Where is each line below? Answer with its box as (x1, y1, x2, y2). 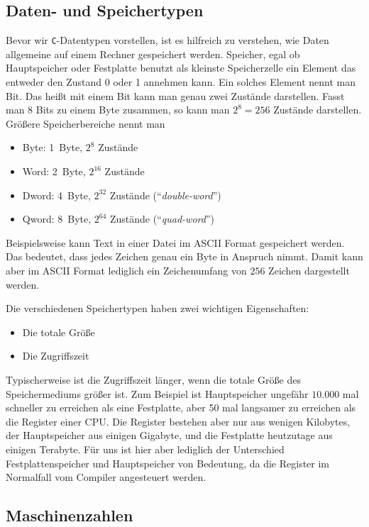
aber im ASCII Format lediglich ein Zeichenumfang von (6, 262, 247, 277)
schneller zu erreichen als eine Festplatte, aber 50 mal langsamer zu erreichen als (6, 400, 356, 415)
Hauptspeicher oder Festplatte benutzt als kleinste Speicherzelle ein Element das (6, 60, 356, 75)
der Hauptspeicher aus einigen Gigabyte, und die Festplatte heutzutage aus (6, 428, 333, 443)
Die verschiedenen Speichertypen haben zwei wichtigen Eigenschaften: (6, 301, 309, 316)
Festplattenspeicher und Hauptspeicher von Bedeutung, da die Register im (6, 455, 330, 470)
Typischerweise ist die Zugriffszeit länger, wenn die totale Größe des (6, 372, 301, 387)
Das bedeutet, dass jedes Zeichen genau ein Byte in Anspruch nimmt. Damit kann (6, 249, 363, 264)
